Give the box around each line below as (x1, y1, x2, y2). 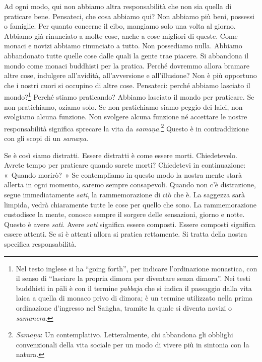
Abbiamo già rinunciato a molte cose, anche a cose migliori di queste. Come (4, 30, 238, 41)
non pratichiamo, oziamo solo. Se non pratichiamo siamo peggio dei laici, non (4, 101, 243, 112)
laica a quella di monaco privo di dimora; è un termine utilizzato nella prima (16, 293, 253, 303)
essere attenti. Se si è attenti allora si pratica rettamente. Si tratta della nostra (4, 229, 247, 239)
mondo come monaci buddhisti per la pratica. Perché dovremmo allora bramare (4, 60, 250, 70)
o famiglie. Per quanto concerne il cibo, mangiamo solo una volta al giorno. (4, 21, 236, 31)
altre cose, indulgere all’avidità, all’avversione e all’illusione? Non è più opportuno (4, 70, 257, 81)
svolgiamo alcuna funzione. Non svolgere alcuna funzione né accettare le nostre (4, 111, 247, 122)
